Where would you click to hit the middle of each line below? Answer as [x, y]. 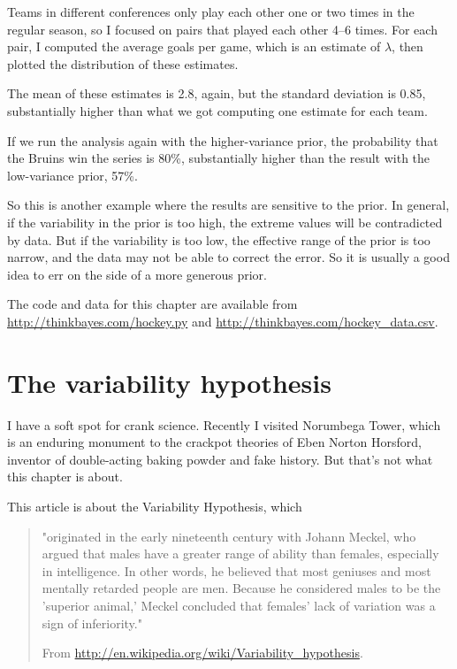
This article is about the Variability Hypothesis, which [155, 506]
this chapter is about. [65, 477]
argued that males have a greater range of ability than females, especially [240, 554]
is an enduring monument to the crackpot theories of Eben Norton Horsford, [214, 442]
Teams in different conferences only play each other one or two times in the [211, 12]
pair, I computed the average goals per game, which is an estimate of [194, 46]
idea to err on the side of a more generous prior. [137, 274]
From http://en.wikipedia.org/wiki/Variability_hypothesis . [202, 653]
